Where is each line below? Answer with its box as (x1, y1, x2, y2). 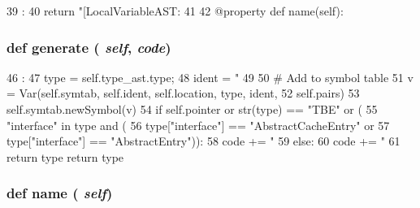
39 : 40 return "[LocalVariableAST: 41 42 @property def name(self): (6, 2, 344, 19)
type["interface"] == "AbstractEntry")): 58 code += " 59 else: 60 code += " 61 (6, 132, 401, 149)
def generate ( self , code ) (6, 37, 171, 57)
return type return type (6, 148, 124, 165)
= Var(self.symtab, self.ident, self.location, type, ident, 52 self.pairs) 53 (6, 84, 360, 102)
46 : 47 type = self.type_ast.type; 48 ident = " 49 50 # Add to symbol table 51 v (6, 68, 414, 85)
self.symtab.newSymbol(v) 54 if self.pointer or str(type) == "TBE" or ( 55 (6, 101, 378, 117)
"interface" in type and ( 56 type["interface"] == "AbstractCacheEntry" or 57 (6, 116, 390, 133)
